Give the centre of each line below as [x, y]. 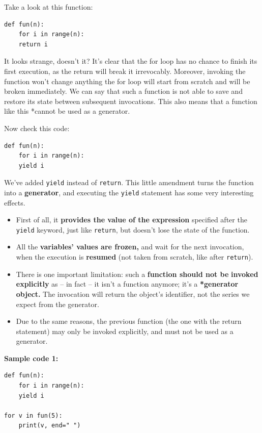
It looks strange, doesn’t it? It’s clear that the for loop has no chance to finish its [131, 61]
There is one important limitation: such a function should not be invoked [137, 274]
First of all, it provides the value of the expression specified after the [132, 220]
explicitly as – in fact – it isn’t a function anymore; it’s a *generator [127, 284]
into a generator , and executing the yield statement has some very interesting [129, 192]
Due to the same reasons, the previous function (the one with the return [129, 321]
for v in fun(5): [33, 415]
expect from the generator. [57, 304]
